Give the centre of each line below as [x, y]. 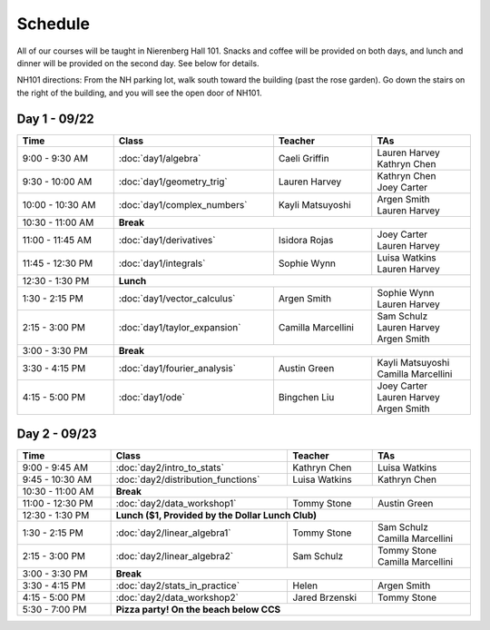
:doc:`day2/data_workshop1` [176, 504]
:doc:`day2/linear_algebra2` [175, 556]
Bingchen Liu [306, 397]
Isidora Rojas [306, 240]
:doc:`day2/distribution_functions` [188, 479]
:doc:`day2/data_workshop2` [177, 597]
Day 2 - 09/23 [57, 434]
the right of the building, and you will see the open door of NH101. [139, 93]
